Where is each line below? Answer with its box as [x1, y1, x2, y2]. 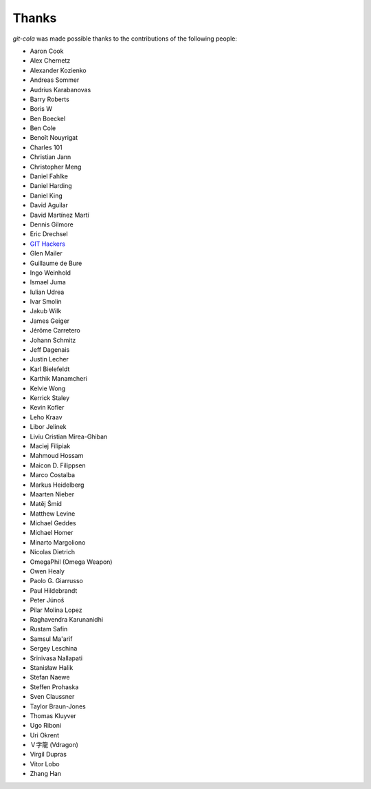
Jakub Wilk [30, 307, 62, 315]
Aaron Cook [30, 47, 64, 55]
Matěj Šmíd [30, 500, 62, 508]
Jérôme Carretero [30, 326, 80, 335]
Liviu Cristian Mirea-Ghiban [30, 432, 108, 441]
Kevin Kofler [30, 403, 65, 412]
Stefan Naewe [30, 673, 70, 682]
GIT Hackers [30, 240, 65, 248]
